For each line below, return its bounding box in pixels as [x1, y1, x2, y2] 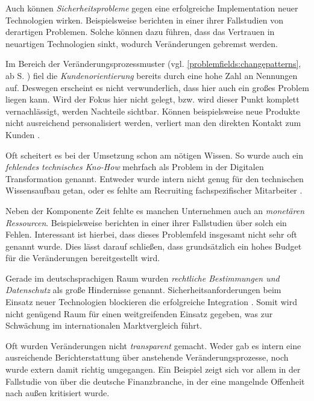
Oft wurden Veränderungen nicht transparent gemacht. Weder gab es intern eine [5, 339, 301, 352]
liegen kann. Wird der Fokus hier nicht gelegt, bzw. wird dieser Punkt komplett [5, 93, 300, 106]
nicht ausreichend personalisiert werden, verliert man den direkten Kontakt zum [5, 116, 301, 129]
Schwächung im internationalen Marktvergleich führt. [5, 319, 203, 332]
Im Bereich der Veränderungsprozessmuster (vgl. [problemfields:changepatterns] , [5, 57, 301, 70]
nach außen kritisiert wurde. [5, 387, 110, 399]
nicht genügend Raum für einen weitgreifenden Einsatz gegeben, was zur [5, 307, 273, 320]
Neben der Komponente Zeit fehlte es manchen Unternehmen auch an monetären [5, 204, 305, 216]
